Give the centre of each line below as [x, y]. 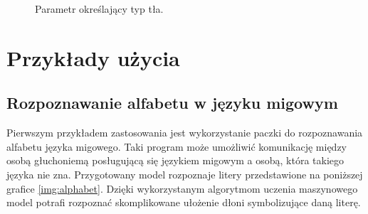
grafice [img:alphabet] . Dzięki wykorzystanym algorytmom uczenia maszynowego [182, 188]
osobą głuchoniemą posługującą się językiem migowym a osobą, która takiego [175, 160]
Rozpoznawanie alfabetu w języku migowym [172, 103]
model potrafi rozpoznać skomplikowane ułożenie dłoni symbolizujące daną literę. [184, 202]
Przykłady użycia [93, 57]
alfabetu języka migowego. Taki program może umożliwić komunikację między [177, 146]
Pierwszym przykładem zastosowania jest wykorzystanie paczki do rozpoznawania [185, 133]
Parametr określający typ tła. [99, 9]
